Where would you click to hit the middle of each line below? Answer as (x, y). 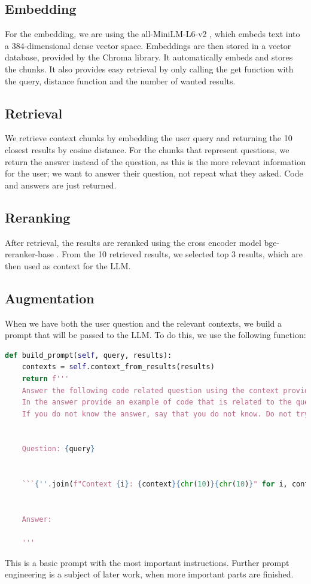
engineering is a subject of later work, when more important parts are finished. (149, 574)
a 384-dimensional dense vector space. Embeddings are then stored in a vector (148, 45)
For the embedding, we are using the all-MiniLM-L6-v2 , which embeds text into (153, 34)
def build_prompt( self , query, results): (89, 355)
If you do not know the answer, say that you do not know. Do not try (165, 414)
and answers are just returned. (61, 185)
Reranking (38, 217)
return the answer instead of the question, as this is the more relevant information (155, 161)
